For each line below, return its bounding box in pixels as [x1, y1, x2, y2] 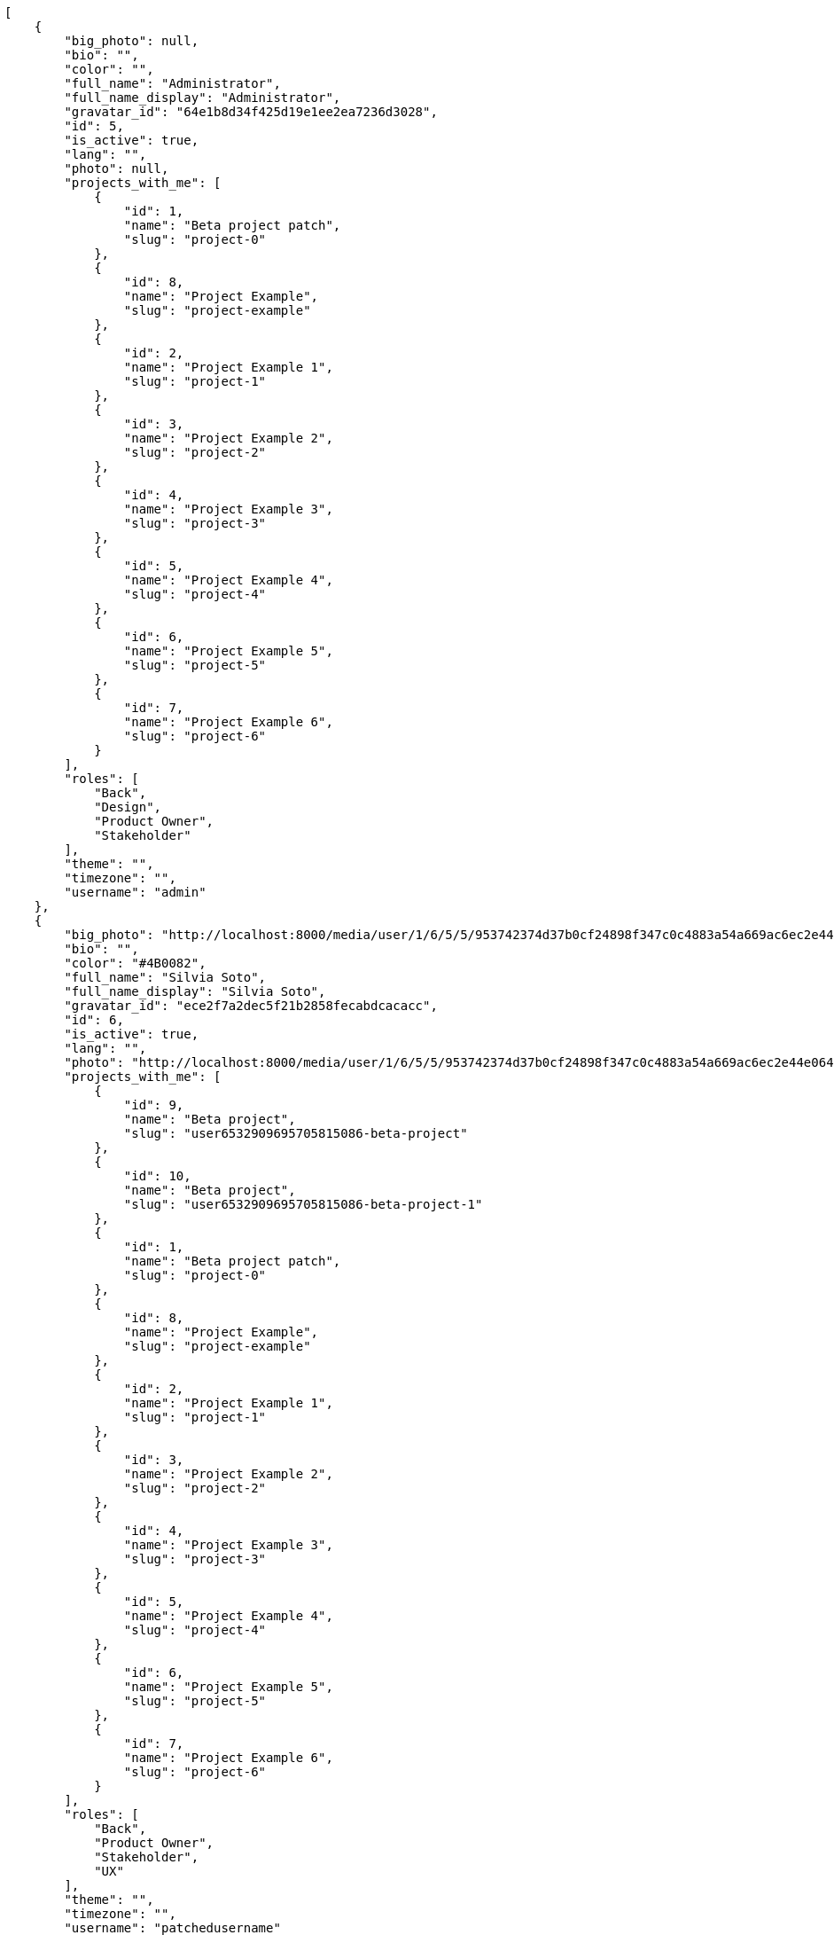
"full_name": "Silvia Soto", [64, 970, 267, 984]
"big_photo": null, [64, 34, 199, 48]
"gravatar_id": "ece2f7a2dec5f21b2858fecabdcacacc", [64, 999, 438, 1013]
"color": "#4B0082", [64, 956, 207, 970]
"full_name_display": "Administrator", [64, 90, 341, 105]
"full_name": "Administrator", [64, 76, 281, 90]
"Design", [94, 800, 162, 814]
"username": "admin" [64, 885, 207, 899]
